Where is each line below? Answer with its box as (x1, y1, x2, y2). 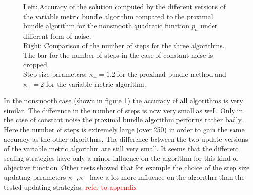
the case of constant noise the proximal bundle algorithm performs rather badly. (4, 115, 243, 125)
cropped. (23, 59, 49, 69)
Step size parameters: (23, 69, 87, 79)
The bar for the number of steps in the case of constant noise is (23, 50, 213, 60)
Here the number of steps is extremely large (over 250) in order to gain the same (4, 124, 245, 135)
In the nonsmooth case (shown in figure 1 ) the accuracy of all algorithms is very (4, 96, 243, 106)
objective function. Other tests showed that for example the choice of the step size (4, 162, 250, 173)
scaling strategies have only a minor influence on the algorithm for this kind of (4, 153, 238, 163)
